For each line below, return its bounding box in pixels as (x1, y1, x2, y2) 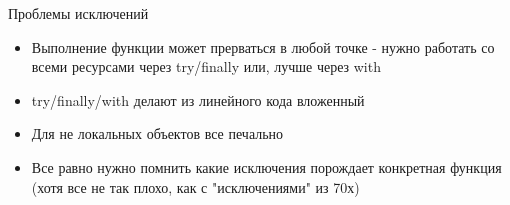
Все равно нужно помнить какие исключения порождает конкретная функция (31, 156, 502, 177)
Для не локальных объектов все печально (31, 123, 284, 144)
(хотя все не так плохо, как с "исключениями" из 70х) (31, 176, 360, 197)
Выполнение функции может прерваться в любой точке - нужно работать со (31, 36, 495, 57)
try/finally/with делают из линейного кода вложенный (31, 89, 365, 110)
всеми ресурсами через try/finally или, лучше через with (31, 56, 381, 77)
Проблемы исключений (8, 3, 149, 23)
